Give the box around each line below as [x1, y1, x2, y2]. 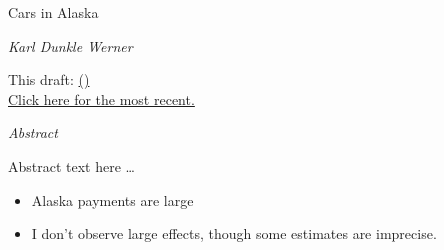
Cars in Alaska [8, 2, 99, 22]
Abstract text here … [8, 155, 135, 176]
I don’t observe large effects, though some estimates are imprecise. [31, 223, 437, 244]
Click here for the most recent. [8, 88, 195, 109]
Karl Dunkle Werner [8, 35, 133, 56]
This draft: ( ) [8, 69, 90, 90]
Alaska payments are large [31, 189, 194, 210]
